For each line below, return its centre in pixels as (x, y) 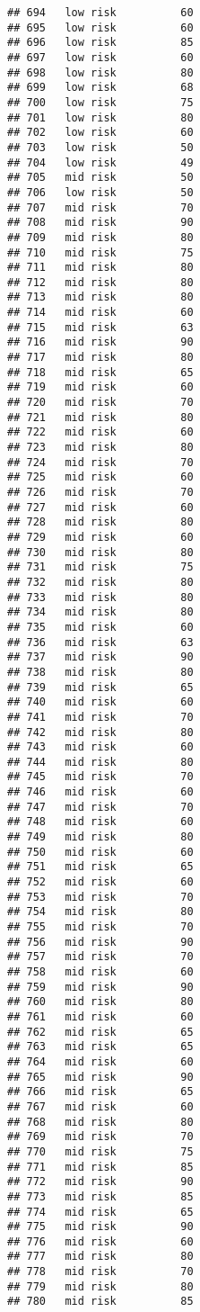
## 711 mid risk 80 (100, 268)
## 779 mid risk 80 (100, 1286)
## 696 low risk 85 (100, 43)
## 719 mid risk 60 (100, 387)
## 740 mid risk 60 (100, 702)
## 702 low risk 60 (100, 133)
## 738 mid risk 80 (100, 672)
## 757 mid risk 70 (100, 957)
